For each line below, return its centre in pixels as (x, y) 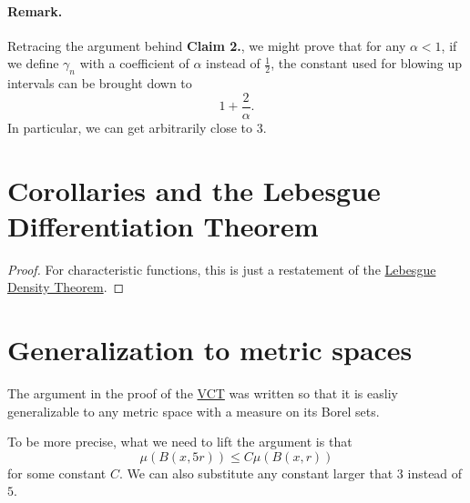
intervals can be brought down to (100, 83)
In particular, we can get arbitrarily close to (130, 127)
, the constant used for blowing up (367, 63)
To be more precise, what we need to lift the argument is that (180, 442)
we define (33, 63)
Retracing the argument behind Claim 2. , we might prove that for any (207, 45)
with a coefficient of (134, 63)
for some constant (57, 473)
